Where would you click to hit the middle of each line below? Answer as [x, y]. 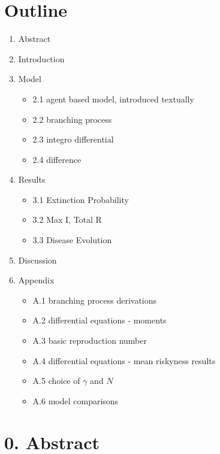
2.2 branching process [72, 119]
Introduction [41, 58]
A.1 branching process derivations [95, 300]
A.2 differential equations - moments [100, 320]
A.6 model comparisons [76, 400]
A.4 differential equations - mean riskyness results [124, 360]
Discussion [37, 260]
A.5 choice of [56, 381]
